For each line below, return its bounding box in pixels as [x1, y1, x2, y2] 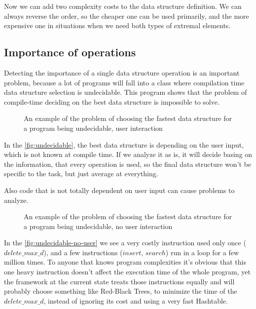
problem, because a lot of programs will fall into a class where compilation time [4, 77, 245, 87]
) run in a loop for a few [165, 247, 239, 257]
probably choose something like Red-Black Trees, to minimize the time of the [4, 286, 237, 296]
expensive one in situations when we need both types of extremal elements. [4, 20, 231, 31]
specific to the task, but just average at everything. [4, 168, 158, 179]
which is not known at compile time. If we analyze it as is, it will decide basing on [4, 149, 253, 159]
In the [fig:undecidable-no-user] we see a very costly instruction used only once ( [4, 237, 246, 248]
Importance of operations [4, 44, 136, 60]
